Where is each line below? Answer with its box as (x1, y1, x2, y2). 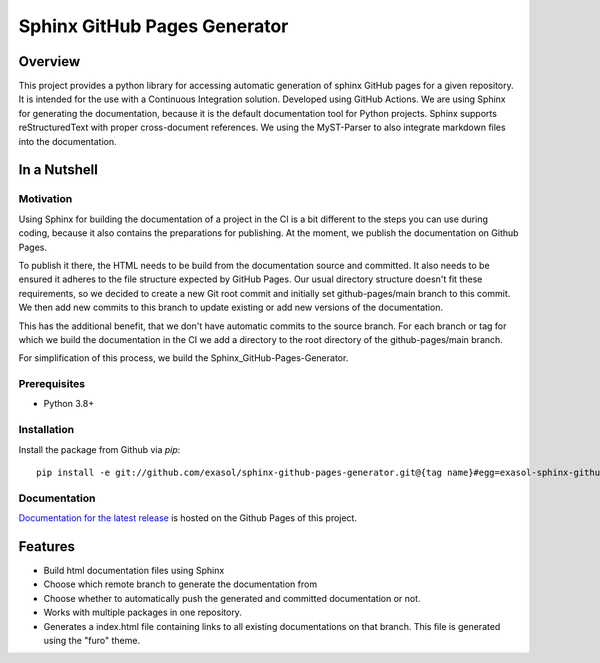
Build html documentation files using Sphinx (43, 565, 225, 577)
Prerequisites (18, 377, 85, 391)
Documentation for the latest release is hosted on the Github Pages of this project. (18, 512, 357, 524)
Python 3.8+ (43, 398, 95, 410)
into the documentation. (18, 135, 117, 147)
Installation (18, 423, 75, 437)
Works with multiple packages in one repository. (43, 606, 242, 619)
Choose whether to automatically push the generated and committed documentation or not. (43, 592, 421, 604)
